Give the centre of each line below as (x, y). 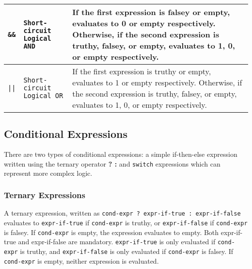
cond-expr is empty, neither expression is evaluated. (81, 261)
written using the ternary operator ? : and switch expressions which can (112, 163)
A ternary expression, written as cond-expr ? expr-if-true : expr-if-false (122, 213)
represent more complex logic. (48, 173)
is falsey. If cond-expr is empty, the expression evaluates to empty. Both (111, 232)
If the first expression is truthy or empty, (142, 71)
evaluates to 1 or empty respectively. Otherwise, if (157, 82)
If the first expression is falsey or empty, (151, 12)
